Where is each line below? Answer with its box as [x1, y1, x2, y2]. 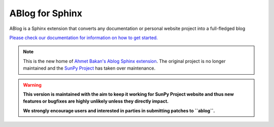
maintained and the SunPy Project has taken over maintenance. [23, 65, 156, 71]
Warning [23, 82, 42, 88]
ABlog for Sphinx [9, 8, 82, 19]
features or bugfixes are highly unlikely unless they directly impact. [23, 98, 169, 104]
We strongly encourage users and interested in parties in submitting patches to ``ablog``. [23, 107, 215, 114]
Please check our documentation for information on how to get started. [9, 35, 158, 41]
